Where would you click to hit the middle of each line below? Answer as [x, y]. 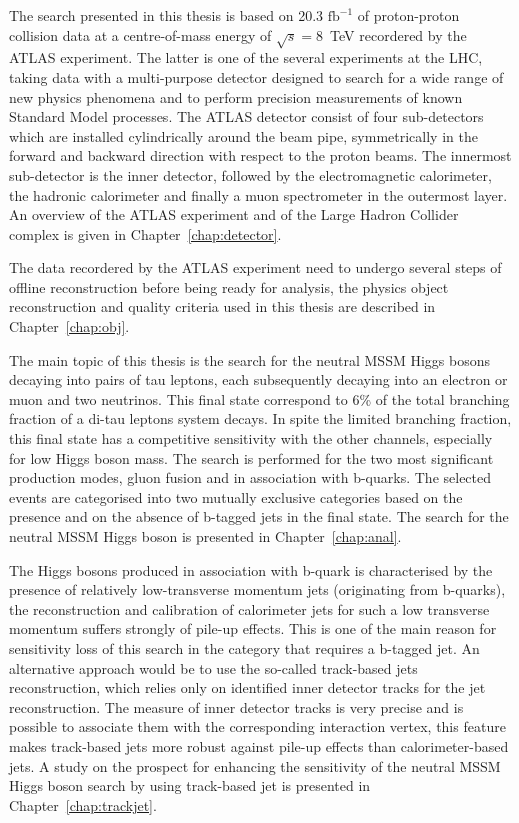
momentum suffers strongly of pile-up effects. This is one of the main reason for [253, 628]
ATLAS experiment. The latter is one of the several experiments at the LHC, [246, 57]
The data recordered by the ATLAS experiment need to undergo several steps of [255, 267]
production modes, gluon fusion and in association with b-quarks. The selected [250, 477]
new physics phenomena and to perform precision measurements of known [236, 96]
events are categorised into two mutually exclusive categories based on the [236, 496]
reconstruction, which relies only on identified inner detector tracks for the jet [247, 687]
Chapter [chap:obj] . [69, 326]
